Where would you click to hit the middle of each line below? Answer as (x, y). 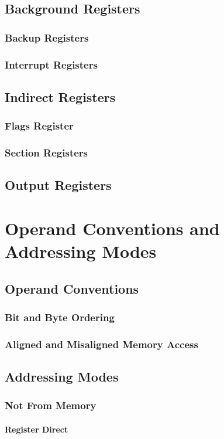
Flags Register (39, 126)
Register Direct (37, 429)
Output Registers (58, 185)
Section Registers (46, 153)
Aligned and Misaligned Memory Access (101, 344)
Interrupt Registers (51, 64)
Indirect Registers (60, 96)
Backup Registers (47, 37)
